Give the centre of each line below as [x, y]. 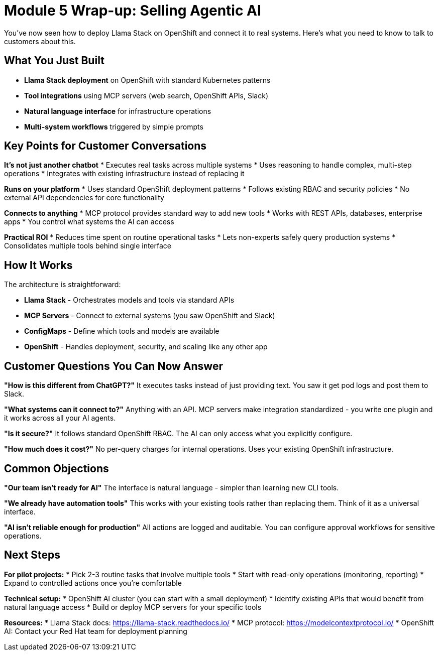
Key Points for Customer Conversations [105, 146]
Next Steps [32, 555]
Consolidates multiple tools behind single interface [88, 246]
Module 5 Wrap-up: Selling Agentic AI [133, 11]
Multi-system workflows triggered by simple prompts [114, 126]
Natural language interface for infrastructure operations [118, 111]
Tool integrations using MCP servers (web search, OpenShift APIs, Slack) [146, 95]
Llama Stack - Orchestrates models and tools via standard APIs [129, 300]
